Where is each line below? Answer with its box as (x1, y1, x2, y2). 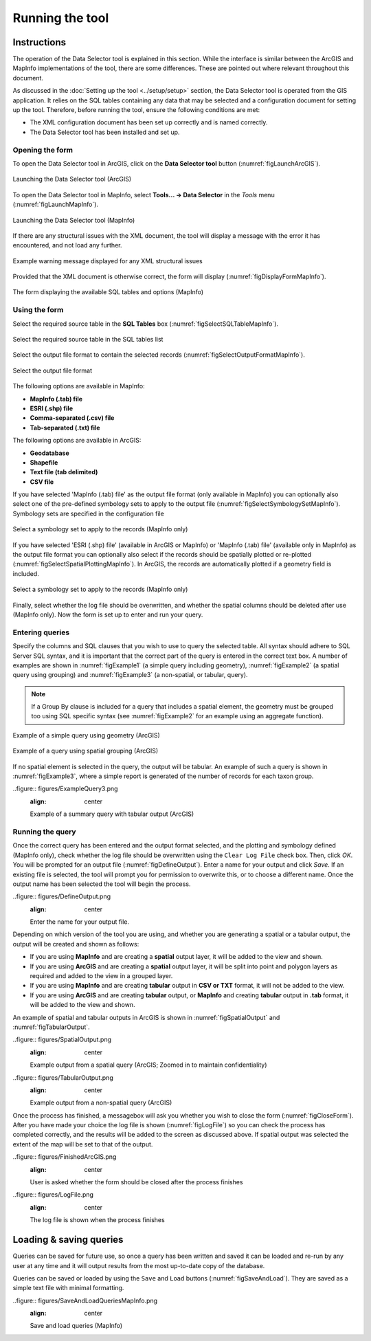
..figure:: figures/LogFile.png (12, 1190, 94, 1199)
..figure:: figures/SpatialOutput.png (12, 1035, 112, 1044)
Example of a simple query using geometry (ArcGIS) (12, 731, 161, 739)
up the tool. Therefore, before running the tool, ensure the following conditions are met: (12, 106, 260, 114)
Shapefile (30, 458, 58, 467)
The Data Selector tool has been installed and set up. (30, 128, 180, 136)
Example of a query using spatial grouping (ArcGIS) (12, 746, 158, 755)
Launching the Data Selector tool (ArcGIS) (12, 175, 132, 184)
